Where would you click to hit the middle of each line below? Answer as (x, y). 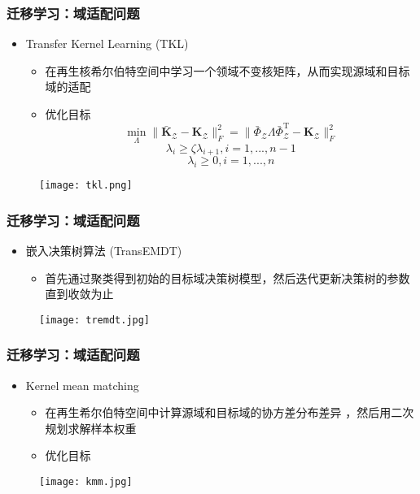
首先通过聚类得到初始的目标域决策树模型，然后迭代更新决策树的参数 (227, 277)
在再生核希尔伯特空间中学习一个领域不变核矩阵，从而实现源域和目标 (227, 70)
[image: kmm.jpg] (86, 482)
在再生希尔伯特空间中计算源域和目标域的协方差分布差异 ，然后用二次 (230, 412)
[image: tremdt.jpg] (95, 320)
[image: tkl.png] (86, 186)
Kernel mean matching (82, 385)
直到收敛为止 (79, 294)
